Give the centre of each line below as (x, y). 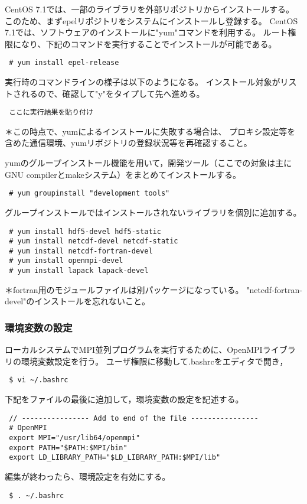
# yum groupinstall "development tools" (89, 194)
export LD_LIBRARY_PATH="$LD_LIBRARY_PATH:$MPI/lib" (115, 458)
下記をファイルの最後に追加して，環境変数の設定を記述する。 (124, 399)
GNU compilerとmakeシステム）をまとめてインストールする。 (123, 174)
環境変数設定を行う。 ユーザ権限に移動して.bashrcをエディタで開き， (154, 361)
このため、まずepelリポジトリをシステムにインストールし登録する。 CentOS (151, 20)
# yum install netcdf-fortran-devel (81, 251)
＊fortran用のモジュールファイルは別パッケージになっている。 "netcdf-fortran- (153, 289)
